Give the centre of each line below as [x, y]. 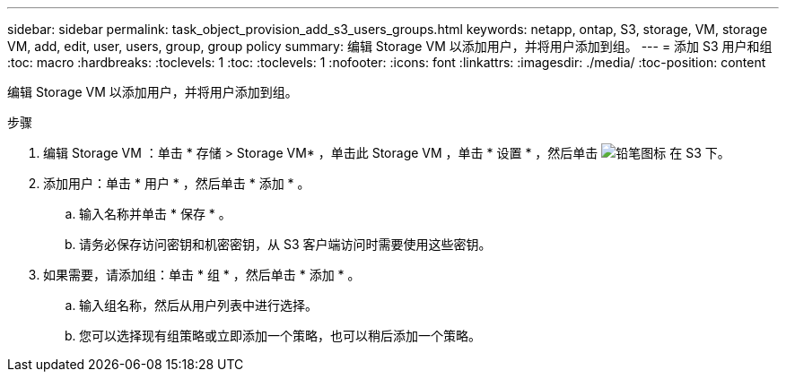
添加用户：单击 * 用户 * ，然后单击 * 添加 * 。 [177, 183]
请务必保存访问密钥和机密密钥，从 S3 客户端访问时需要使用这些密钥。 [285, 244]
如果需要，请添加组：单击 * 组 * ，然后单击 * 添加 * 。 [202, 275]
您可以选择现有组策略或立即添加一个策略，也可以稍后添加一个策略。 [280, 336]
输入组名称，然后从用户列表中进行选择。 [198, 305]
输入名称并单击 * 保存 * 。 [155, 214]
